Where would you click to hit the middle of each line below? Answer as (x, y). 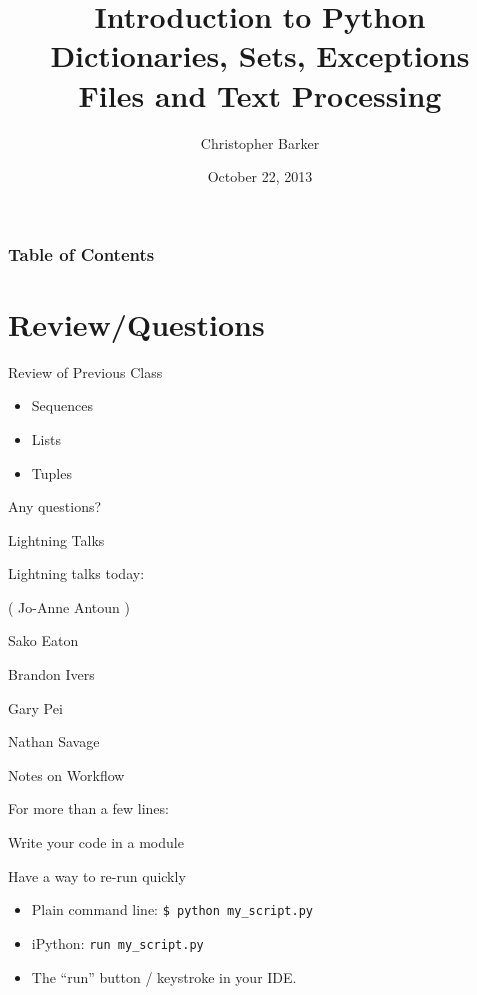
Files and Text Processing (260, 94)
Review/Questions (136, 323)
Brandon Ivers (51, 674)
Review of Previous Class (85, 371)
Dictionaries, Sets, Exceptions (260, 55)
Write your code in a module (96, 842)
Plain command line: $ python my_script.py (172, 909)
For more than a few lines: (88, 808)
